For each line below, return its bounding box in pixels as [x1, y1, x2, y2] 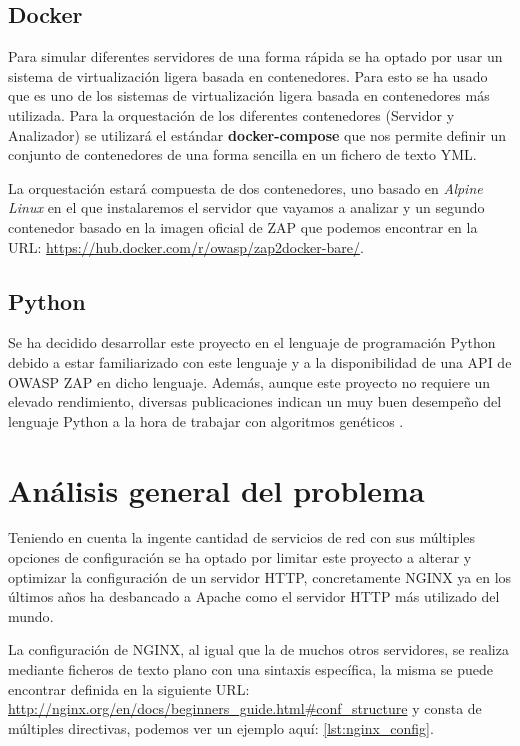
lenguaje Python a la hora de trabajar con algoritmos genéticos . [8, 410, 404, 431]
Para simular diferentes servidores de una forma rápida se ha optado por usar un [8, 46, 503, 67]
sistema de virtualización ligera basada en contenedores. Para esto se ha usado [8, 65, 488, 86]
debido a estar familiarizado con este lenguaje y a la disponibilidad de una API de [8, 351, 512, 372]
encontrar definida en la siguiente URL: [8, 678, 250, 699]
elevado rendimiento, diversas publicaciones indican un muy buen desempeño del [8, 391, 502, 412]
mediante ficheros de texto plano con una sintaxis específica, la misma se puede [8, 659, 494, 679]
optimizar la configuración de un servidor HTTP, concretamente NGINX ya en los [8, 566, 512, 587]
